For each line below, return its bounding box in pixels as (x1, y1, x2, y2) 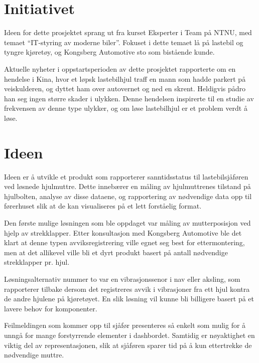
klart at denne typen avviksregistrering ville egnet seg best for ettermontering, (4, 237, 245, 248)
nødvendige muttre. (4, 349, 64, 360)
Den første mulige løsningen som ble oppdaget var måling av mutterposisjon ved (4, 217, 251, 228)
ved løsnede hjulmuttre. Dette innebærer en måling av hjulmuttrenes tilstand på (4, 181, 251, 192)
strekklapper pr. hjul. (4, 257, 70, 267)
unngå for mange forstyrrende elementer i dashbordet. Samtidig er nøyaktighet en (4, 329, 255, 340)
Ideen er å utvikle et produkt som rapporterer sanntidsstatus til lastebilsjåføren (4, 171, 248, 181)
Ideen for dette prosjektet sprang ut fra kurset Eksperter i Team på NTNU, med (4, 27, 252, 38)
